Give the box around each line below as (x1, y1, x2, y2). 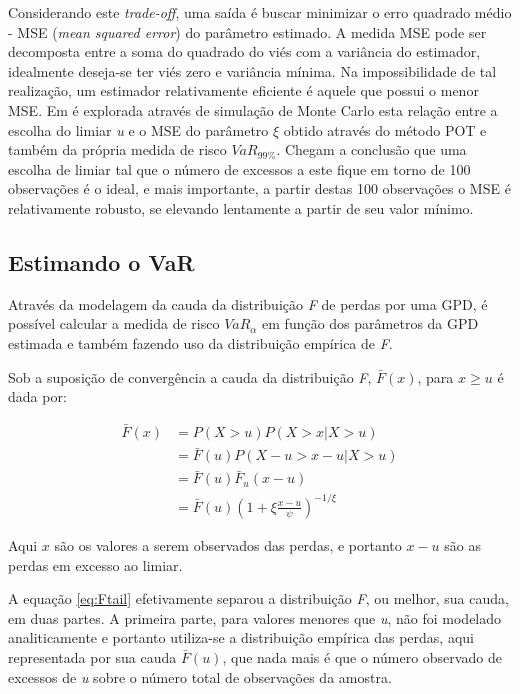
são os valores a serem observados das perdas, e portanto (54, 534, 402, 555)
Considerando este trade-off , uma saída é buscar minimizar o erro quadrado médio (8, 2, 512, 22)
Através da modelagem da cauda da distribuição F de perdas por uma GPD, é (8, 293, 488, 314)
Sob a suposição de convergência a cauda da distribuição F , (8, 366, 372, 387)
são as (444, 534, 481, 555)
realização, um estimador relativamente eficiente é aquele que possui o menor (8, 80, 479, 101)
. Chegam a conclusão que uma (276, 139, 467, 160)
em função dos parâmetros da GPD (262, 313, 479, 334)
